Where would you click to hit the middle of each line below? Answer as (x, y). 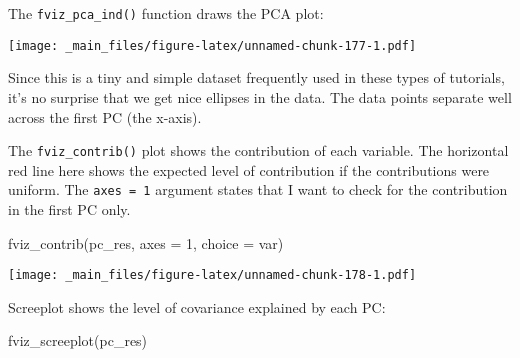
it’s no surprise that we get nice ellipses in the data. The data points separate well (260, 96)
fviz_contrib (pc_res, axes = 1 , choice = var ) (146, 242)
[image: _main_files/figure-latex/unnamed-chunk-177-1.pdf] (212, 45)
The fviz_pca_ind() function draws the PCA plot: (166, 13)
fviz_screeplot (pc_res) (78, 340)
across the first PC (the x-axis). (105, 116)
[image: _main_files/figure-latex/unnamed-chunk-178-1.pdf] (212, 275)
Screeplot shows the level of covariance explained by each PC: (197, 306)
